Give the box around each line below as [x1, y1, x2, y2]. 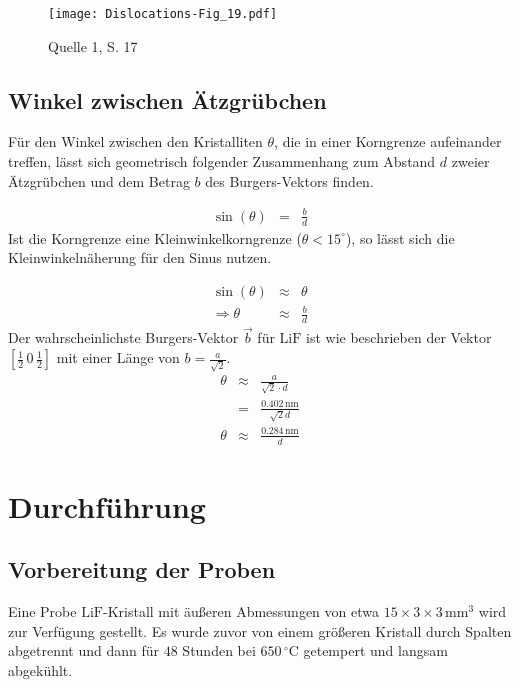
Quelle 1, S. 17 [48, 35, 138, 56]
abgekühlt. [8, 659, 73, 680]
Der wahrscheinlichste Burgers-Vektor [8, 327, 239, 348]
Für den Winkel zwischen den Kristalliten [8, 131, 263, 152]
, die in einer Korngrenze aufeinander [274, 131, 502, 152]
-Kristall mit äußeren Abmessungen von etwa [102, 601, 379, 622]
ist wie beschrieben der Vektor [306, 327, 492, 348]
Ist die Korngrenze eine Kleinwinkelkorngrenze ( [8, 227, 302, 248]
